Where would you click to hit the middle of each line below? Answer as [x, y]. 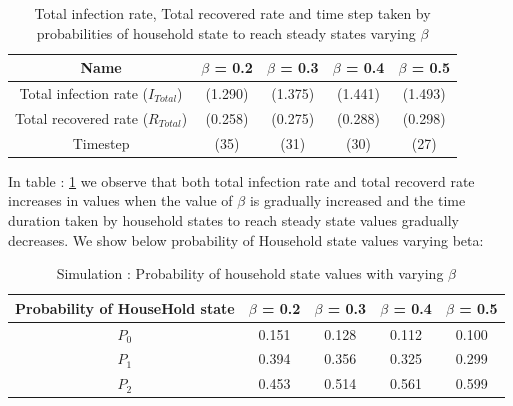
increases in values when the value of [120, 200]
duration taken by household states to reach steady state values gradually [233, 220]
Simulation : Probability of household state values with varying [250, 273]
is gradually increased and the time [357, 200]
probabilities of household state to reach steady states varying [226, 32]
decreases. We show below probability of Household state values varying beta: [246, 239]
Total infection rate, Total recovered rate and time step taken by [232, 13]
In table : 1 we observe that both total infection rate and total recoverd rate [241, 180]
